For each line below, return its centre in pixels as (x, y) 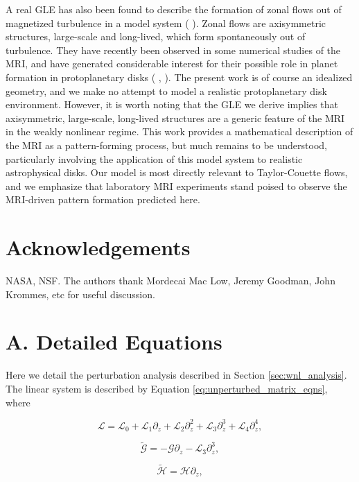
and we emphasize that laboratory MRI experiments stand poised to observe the (176, 186)
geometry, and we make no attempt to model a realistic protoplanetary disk (166, 91)
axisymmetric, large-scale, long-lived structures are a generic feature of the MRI (175, 118)
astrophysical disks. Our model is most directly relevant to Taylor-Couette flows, (177, 172)
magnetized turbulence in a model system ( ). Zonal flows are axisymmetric (166, 23)
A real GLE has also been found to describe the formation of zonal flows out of (174, 9)
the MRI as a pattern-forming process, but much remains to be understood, (166, 145)
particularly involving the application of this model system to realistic (154, 158)
